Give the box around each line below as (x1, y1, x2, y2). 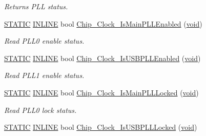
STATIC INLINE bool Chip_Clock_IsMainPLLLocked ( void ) (4, 87, 199, 98)
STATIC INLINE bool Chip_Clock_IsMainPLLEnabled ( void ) (4, 18, 202, 29)
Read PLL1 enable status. (4, 70, 85, 81)
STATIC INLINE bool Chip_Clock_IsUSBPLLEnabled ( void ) (4, 52, 201, 63)
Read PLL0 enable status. (4, 35, 85, 46)
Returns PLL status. (4, 1, 68, 11)
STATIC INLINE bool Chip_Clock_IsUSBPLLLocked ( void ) (4, 122, 197, 132)
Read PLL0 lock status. (4, 104, 77, 115)
